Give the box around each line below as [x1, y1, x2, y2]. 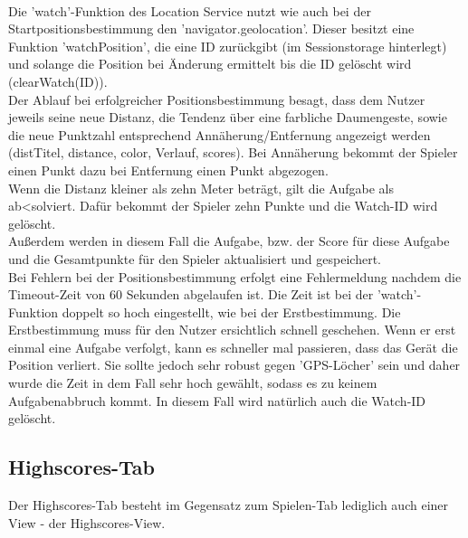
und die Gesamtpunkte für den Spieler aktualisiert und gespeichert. [8, 249, 381, 268]
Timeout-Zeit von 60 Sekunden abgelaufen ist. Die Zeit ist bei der [8, 285, 374, 304]
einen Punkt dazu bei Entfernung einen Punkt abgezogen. [8, 160, 329, 179]
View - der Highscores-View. [8, 513, 166, 532]
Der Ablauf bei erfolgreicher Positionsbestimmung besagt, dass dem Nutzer [8, 90, 425, 109]
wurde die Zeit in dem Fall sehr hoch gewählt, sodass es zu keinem [8, 373, 377, 392]
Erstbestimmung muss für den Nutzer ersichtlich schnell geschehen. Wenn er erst [8, 320, 456, 339]
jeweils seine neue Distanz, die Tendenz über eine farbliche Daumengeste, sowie [8, 108, 447, 127]
